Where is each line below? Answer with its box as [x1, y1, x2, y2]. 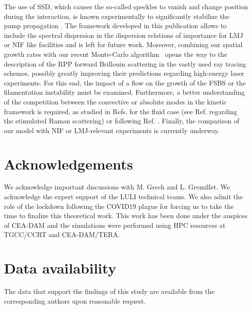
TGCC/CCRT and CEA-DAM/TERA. [4, 229, 120, 240]
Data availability [4, 258, 116, 278]
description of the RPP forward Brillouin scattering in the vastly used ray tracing [4, 58, 246, 69]
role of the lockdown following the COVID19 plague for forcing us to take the [4, 201, 234, 211]
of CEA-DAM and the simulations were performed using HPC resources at [4, 220, 226, 230]
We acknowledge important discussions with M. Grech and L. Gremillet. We [4, 182, 230, 192]
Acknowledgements [4, 154, 133, 173]
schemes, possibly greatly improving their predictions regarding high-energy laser [4, 68, 244, 78]
